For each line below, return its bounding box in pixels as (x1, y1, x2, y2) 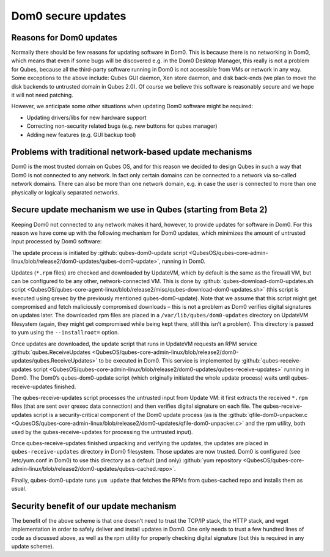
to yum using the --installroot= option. (11, 329, 119, 336)
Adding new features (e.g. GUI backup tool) (26, 131, 136, 138)
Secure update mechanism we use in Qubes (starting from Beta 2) (11, 205, 268, 215)
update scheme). (11, 542, 54, 550)
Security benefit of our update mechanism (11, 501, 177, 511)
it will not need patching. (11, 92, 73, 99)
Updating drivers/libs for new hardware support (26, 114, 147, 121)
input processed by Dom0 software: (11, 238, 102, 245)
